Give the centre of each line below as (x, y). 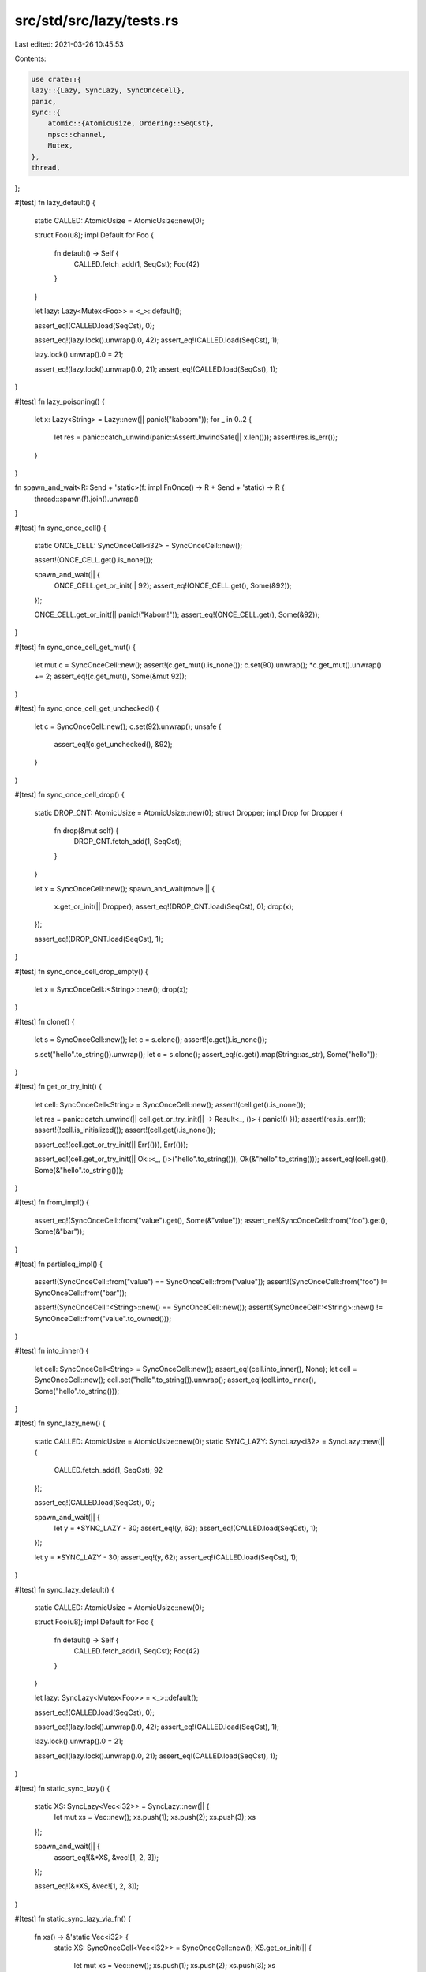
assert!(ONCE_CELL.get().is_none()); (94, 560)
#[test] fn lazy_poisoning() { (60, 401)
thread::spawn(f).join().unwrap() (87, 499)
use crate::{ (56, 79)
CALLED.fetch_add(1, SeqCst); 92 (108, 1470)
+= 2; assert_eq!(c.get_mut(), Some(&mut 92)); (110, 676)
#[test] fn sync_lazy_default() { (64, 1589)
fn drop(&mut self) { (86, 831)
